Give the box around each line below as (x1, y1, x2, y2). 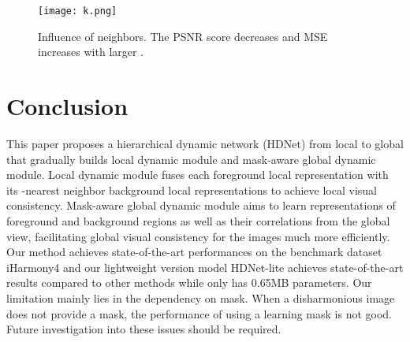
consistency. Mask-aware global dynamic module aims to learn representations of (6, 197, 396, 214)
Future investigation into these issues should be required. (6, 321, 281, 337)
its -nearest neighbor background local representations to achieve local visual (6, 181, 377, 198)
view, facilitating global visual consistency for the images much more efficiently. (6, 228, 390, 244)
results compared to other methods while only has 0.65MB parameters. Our (6, 274, 372, 291)
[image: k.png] (38, 6, 117, 17)
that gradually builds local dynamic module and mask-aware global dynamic (6, 151, 376, 167)
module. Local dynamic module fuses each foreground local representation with (6, 166, 389, 183)
